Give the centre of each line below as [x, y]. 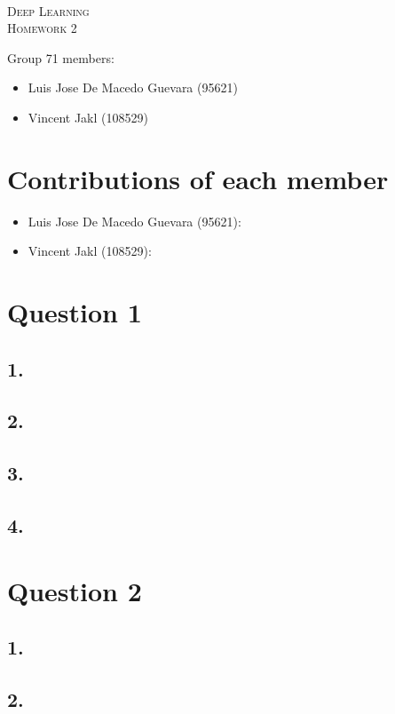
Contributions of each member [198, 178]
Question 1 [75, 312]
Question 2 [75, 590]
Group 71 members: [61, 57]
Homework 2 [42, 28]
